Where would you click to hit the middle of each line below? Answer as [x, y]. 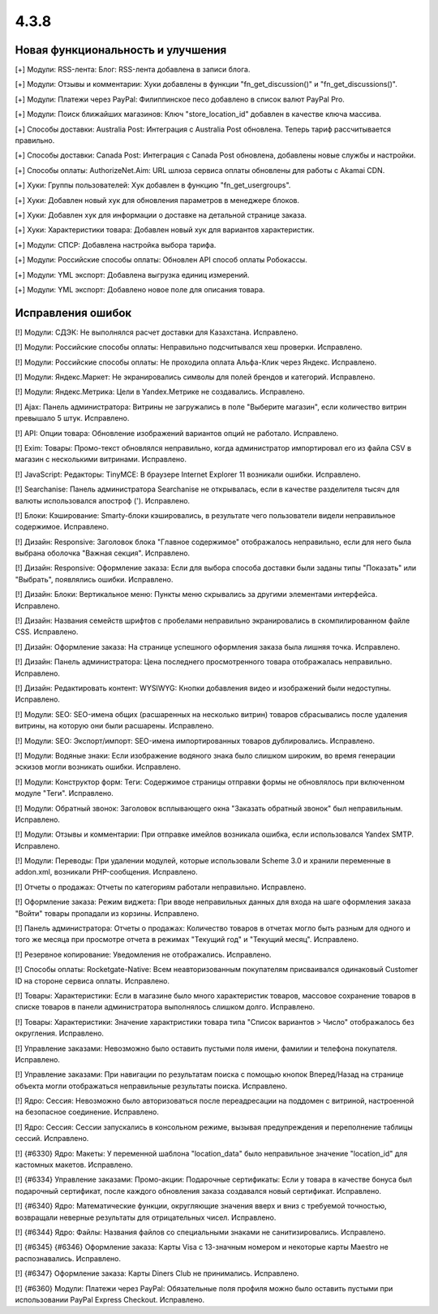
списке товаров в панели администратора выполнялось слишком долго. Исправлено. [165, 1007]
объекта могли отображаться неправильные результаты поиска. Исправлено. [151, 1086]
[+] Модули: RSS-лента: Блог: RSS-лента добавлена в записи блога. [133, 70]
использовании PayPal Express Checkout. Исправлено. [110, 1299]
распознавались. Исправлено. [68, 1258]
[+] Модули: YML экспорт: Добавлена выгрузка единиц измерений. [132, 274]
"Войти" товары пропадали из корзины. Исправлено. [107, 913]
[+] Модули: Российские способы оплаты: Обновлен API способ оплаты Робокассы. [161, 260]
